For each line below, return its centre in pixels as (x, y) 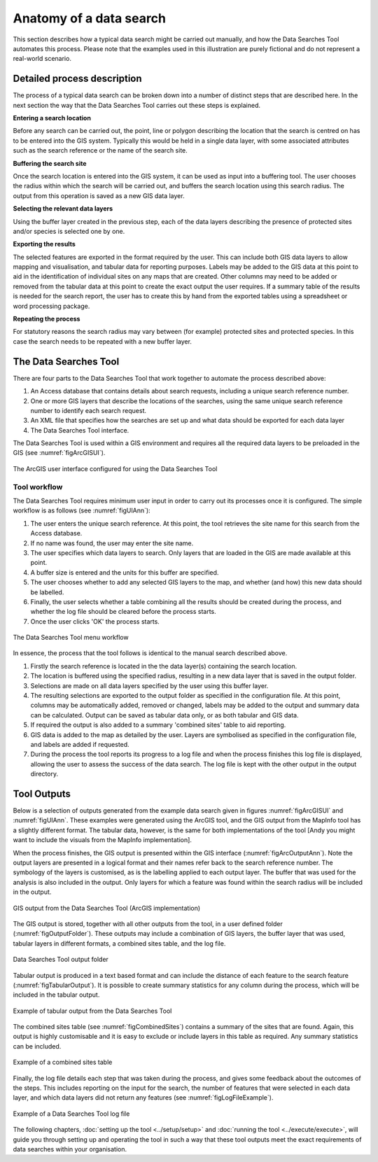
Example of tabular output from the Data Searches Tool (92, 1011)
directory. (44, 774)
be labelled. (47, 592)
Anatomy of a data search (89, 18)
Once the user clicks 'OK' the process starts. (95, 621)
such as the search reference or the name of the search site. (100, 150)
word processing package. (51, 306)
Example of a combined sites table (63, 1062)
